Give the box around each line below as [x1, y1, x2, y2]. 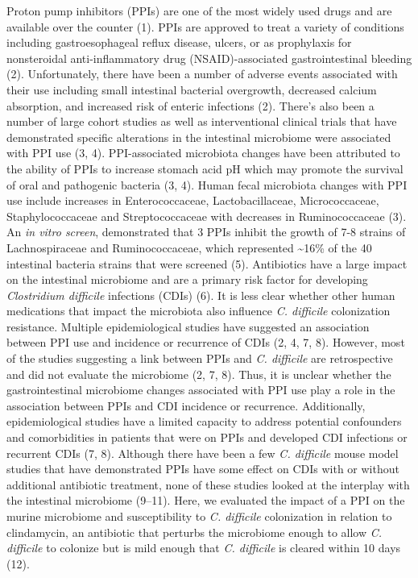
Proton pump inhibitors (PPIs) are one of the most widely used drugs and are [6, 2, 392, 19]
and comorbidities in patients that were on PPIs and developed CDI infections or [6, 429, 408, 446]
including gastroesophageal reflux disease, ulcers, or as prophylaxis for [6, 34, 352, 51]
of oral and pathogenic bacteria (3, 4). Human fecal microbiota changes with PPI [6, 176, 408, 193]
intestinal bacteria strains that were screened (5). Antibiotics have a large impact [6, 255, 408, 272]
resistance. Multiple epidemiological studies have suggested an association [6, 318, 370, 335]
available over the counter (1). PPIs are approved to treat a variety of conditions [6, 18, 404, 35]
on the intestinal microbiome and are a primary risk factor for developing [6, 271, 368, 288]
